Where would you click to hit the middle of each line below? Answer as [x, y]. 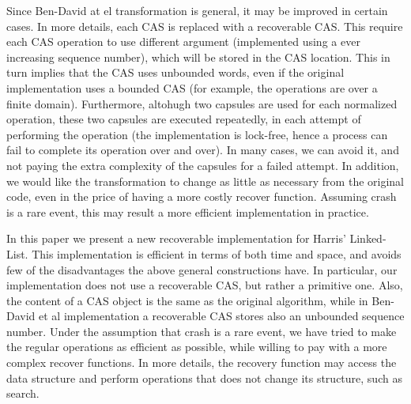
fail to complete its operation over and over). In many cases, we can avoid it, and [203, 150]
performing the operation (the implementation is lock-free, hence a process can [197, 134]
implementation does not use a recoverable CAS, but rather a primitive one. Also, [205, 285]
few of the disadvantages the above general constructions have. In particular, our [202, 269]
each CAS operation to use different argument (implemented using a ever [183, 42]
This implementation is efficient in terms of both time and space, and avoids [217, 253]
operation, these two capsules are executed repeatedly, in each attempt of [184, 119]
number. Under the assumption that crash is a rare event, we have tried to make [202, 331]
